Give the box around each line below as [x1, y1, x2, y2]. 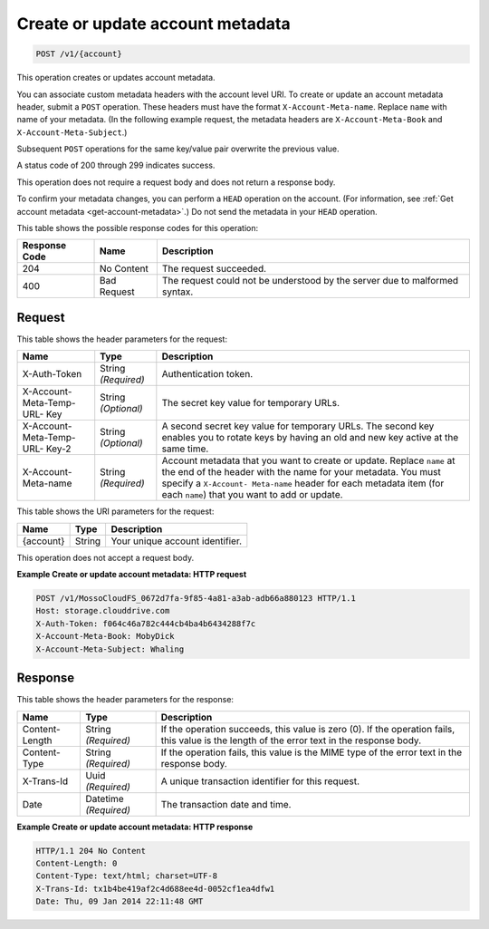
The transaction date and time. [160, 798, 292, 810]
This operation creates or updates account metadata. [16, 73, 216, 83]
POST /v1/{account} [35, 49, 122, 59]
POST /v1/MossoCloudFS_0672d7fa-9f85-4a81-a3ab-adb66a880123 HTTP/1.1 [35, 594, 357, 604]
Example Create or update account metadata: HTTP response [16, 821, 254, 832]
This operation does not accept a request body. [16, 552, 195, 563]
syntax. [161, 285, 194, 298]
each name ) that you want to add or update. [161, 489, 343, 501]
